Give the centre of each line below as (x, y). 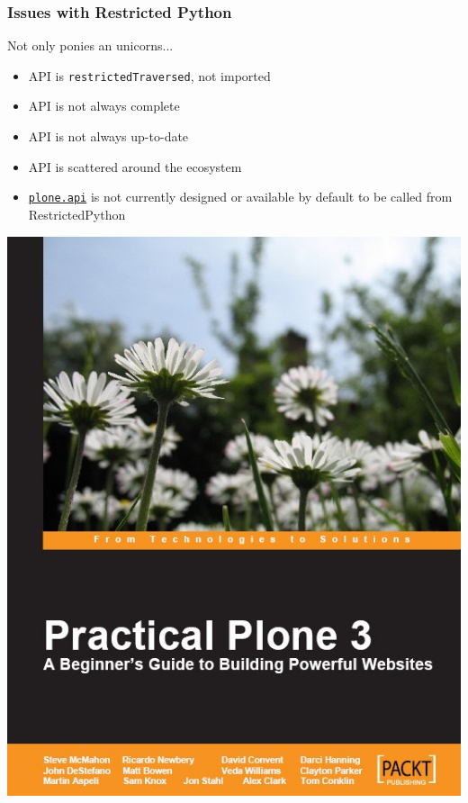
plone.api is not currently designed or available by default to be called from (240, 197)
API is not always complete (104, 106)
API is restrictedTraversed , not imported (149, 75)
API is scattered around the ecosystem (135, 166)
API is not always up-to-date (108, 136)
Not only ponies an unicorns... (90, 45)
